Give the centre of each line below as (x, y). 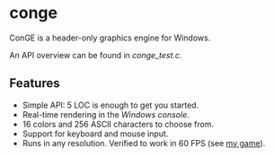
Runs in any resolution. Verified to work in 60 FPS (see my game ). (144, 143)
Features (35, 83)
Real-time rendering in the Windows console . (106, 114)
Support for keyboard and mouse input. (95, 134)
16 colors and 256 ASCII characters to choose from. (118, 124)
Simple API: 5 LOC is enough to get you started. (110, 105)
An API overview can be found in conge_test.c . (96, 55)
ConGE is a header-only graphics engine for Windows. (110, 38)
